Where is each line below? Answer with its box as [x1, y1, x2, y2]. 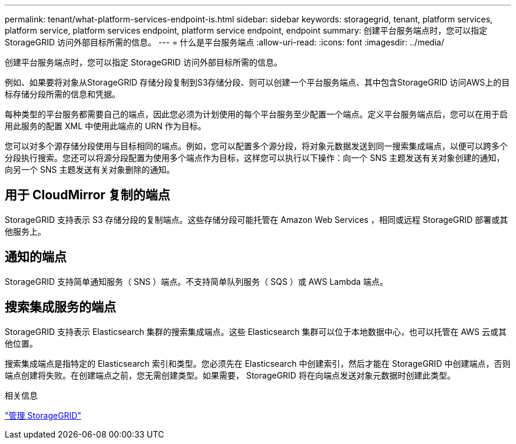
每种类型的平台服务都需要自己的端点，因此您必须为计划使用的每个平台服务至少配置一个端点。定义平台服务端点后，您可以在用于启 [5, 109, 508, 119]
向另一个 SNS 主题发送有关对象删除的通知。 [5, 165, 175, 175]
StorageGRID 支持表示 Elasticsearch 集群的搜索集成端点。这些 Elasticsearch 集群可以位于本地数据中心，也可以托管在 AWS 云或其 [5, 326, 507, 337]
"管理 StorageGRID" [5, 410, 81, 420]
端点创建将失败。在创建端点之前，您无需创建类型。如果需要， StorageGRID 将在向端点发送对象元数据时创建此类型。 [5, 370, 455, 380]
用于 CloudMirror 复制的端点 [5, 188, 170, 203]
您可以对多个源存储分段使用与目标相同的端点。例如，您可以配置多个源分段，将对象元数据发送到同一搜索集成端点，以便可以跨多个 [5, 141, 508, 151]
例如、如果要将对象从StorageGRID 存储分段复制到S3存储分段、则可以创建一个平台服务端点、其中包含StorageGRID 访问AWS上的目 [5, 77, 510, 87]
